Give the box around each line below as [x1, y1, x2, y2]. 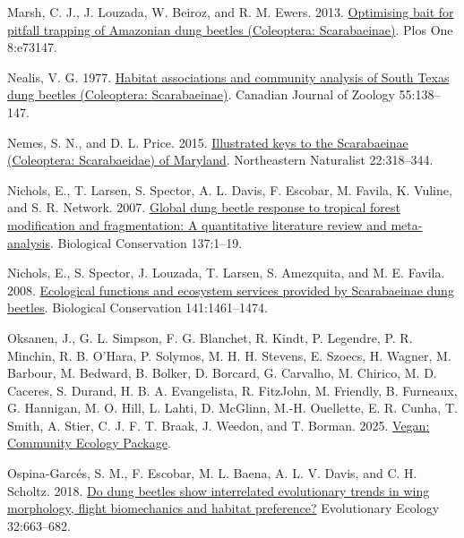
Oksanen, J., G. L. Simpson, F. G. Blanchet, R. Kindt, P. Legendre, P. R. [7, 328, 413, 346]
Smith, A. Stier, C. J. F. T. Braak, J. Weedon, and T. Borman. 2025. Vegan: [7, 415, 430, 434]
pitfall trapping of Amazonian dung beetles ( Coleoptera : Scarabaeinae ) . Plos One [7, 20, 453, 38]
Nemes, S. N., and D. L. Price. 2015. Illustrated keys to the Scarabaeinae [7, 132, 408, 151]
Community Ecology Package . [7, 433, 171, 452]
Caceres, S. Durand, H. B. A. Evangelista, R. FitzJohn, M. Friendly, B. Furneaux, [7, 380, 458, 399]
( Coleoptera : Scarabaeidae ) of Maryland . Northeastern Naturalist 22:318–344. [7, 150, 434, 169]
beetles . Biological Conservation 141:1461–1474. [7, 298, 268, 317]
